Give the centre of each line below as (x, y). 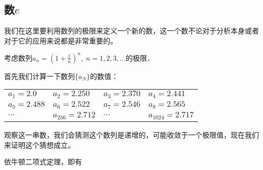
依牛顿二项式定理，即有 (43, 162)
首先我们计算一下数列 (39, 76)
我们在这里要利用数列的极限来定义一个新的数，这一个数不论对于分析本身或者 (131, 31)
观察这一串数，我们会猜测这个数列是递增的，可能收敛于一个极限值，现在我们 (131, 135)
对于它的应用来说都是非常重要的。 (61, 40)
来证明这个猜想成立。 (39, 144)
